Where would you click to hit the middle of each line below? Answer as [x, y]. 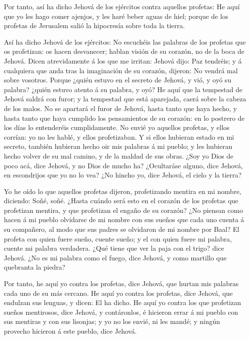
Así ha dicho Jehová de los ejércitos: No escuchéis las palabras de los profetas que [125, 41]
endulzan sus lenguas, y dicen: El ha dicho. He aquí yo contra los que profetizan [123, 302]
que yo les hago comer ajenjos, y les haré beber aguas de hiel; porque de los [116, 16]
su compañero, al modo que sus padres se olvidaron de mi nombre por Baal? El [122, 229]
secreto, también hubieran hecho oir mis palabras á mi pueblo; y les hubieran [118, 146]
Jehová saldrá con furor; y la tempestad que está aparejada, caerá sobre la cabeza [125, 99]
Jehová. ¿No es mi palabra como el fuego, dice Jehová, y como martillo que [115, 257]
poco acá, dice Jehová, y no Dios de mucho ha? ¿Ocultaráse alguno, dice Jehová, [124, 165]
